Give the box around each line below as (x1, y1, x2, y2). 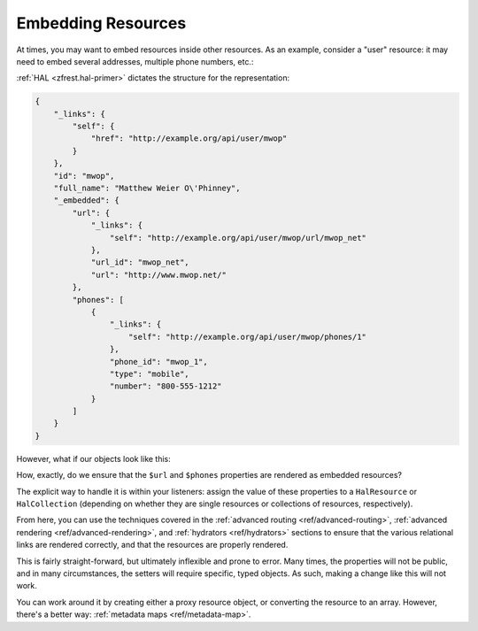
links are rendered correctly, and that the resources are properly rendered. (16, 540, 289, 550)
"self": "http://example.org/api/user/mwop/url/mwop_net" (109, 233, 367, 242)
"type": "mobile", (109, 368, 189, 379)
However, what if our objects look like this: (16, 453, 172, 464)
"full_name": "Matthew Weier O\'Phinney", (53, 183, 241, 194)
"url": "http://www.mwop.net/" (90, 270, 227, 280)
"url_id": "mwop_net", (90, 258, 189, 267)
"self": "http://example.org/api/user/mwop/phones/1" (128, 332, 367, 342)
